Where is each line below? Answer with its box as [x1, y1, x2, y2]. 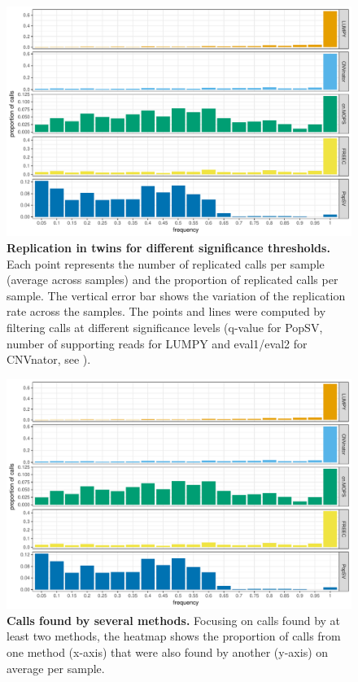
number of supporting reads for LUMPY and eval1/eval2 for [7, 334, 308, 352]
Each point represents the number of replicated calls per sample [7, 255, 325, 272]
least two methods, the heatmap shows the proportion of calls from [7, 627, 341, 645]
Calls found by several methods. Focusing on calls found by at [7, 611, 341, 628]
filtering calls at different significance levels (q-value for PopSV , [7, 318, 323, 335]
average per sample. [7, 659, 105, 676]
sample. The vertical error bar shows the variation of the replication [7, 286, 346, 304]
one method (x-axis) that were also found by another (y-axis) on [7, 643, 329, 660]
